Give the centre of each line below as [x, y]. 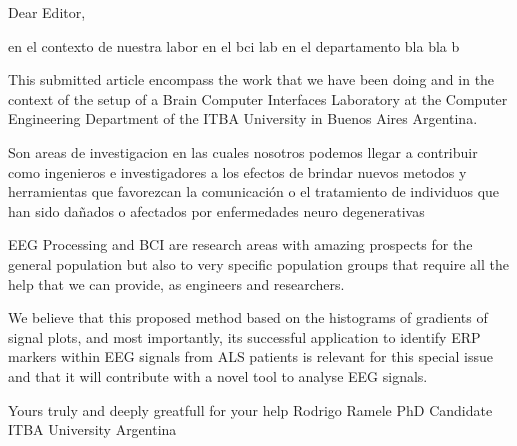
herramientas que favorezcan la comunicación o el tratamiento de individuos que [254, 191]
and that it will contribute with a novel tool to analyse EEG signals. [218, 375]
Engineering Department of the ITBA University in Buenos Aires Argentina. [243, 118]
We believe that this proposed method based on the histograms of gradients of [248, 317]
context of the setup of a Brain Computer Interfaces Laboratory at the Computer [258, 98]
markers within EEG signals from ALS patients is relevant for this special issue [250, 356]
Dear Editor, [47, 12]
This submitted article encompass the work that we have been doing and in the [251, 79]
